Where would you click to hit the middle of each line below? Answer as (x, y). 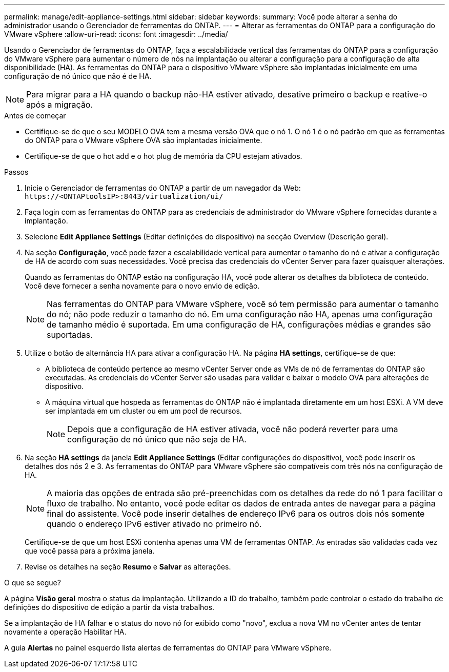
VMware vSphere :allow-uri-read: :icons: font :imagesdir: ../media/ (116, 34)
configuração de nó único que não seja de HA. (157, 439)
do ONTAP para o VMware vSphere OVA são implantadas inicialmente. (144, 140)
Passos (16, 172)
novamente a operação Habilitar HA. (65, 632)
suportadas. (70, 335)
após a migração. (60, 105)
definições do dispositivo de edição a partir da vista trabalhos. (109, 607)
